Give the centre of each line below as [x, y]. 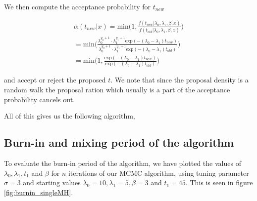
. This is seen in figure [219, 182]
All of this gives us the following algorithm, [70, 116]
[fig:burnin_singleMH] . [39, 192]
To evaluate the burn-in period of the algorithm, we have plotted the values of [123, 163]
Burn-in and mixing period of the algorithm [119, 142]
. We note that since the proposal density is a [180, 80]
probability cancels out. [40, 99]
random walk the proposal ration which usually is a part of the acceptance [117, 90]
